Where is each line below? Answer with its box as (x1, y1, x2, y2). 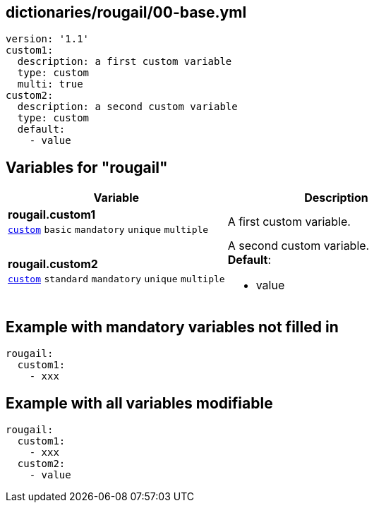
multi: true (17, 78, 83, 90)
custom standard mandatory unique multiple (8, 274, 225, 285)
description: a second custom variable (17, 101, 238, 113)
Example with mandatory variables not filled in (6, 317, 339, 336)
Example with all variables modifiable (6, 394, 273, 412)
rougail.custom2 (8, 257, 98, 272)
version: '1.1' (6, 33, 90, 45)
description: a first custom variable (17, 56, 232, 68)
